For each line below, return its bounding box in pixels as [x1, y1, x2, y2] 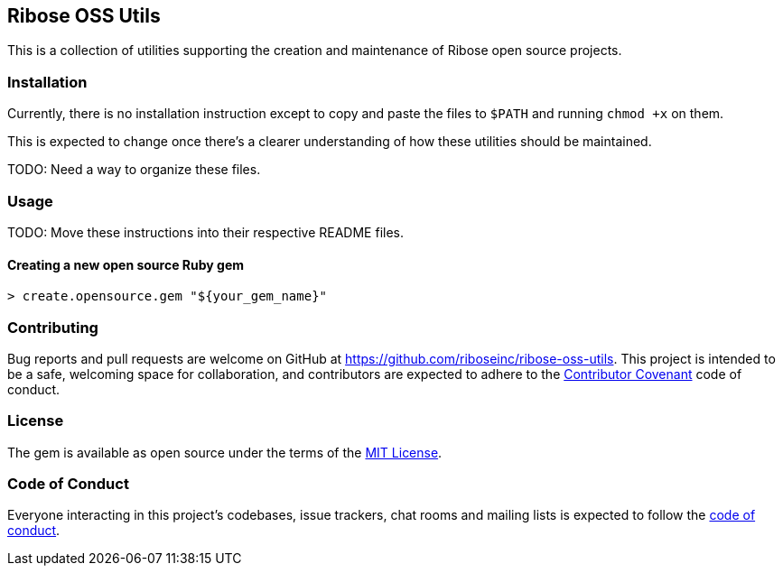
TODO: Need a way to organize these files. [7, 162, 261, 178]
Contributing [7, 318, 98, 337]
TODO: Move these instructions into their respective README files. [7, 224, 404, 240]
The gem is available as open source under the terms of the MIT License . [7, 444, 443, 460]
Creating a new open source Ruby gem [7, 256, 245, 273]
